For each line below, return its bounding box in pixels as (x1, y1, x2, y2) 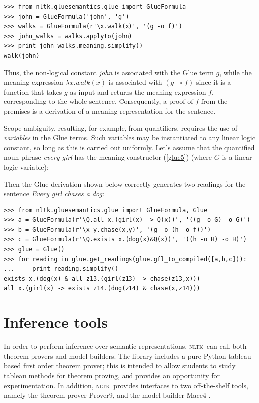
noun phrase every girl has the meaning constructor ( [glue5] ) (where (4, 152, 212, 162)
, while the (219, 67, 252, 77)
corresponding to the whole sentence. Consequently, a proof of (4, 96, 193, 106)
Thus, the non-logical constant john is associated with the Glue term (4, 67, 214, 77)
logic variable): (4, 161, 49, 172)
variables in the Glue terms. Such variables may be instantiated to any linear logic (4, 132, 255, 143)
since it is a (196, 77, 231, 87)
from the (201, 96, 228, 106)
